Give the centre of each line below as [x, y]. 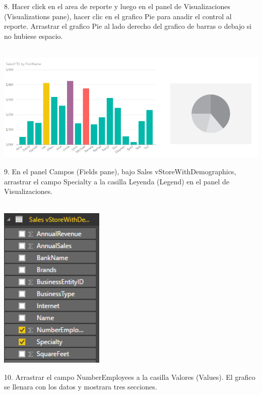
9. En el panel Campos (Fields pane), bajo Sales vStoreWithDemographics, [120, 171]
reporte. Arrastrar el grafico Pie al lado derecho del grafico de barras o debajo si [128, 26]
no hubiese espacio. [34, 36]
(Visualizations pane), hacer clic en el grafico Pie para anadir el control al [118, 16]
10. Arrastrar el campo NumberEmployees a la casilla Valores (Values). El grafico [130, 377]
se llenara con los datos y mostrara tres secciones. [81, 387]
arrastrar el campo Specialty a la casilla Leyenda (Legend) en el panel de [117, 181]
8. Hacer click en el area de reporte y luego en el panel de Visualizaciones [117, 6]
